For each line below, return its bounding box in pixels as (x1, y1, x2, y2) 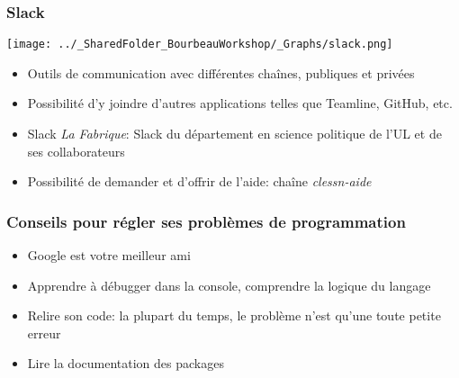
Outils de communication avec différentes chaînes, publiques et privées (27, 63, 415, 82)
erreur (27, 323, 61, 342)
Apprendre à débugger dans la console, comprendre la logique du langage (27, 275, 431, 294)
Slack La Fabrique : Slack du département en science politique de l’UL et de (27, 124, 442, 143)
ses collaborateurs (27, 141, 125, 160)
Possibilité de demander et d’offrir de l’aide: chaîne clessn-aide (27, 172, 372, 191)
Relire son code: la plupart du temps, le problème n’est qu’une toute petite (27, 306, 441, 325)
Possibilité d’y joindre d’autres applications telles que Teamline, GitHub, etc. (27, 94, 453, 112)
